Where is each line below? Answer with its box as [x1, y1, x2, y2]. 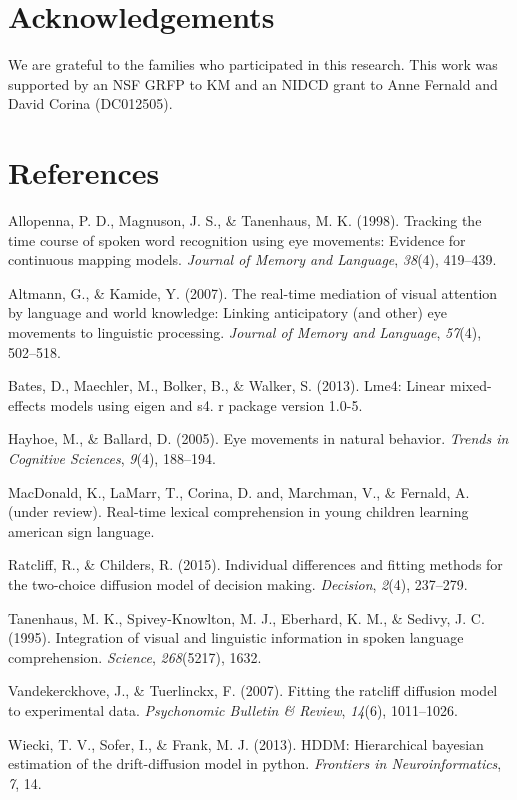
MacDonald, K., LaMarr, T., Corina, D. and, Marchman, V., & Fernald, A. [8, 481, 470, 502]
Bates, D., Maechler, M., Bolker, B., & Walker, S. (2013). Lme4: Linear [8, 375, 446, 396]
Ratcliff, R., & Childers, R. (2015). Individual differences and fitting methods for [8, 554, 503, 575]
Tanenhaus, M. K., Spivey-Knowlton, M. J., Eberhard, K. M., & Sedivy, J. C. [8, 607, 485, 628]
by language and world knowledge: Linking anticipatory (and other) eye [8, 302, 448, 323]
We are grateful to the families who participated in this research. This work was [8, 54, 498, 75]
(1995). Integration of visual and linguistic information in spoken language [8, 627, 464, 648]
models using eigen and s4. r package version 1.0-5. [50, 394, 363, 415]
